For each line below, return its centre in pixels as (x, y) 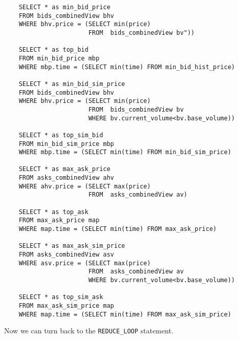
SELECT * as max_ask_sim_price (72, 246)
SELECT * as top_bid (53, 50)
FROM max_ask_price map (59, 220)
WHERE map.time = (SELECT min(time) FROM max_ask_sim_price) (125, 314)
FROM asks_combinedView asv (66, 255)
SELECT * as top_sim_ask (61, 297)
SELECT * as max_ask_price (64, 169)
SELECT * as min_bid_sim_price (72, 84)
